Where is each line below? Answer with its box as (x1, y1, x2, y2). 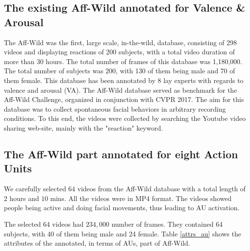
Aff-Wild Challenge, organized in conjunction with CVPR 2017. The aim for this (4, 94, 244, 104)
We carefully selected (4, 184, 66, 194)
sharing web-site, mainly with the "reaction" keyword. (4, 122, 163, 133)
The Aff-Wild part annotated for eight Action (4, 146, 238, 161)
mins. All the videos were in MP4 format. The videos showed (50, 193, 232, 203)
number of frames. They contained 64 (111, 218, 223, 229)
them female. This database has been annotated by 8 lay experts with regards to (4, 75, 244, 85)
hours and (9, 193, 39, 203)
